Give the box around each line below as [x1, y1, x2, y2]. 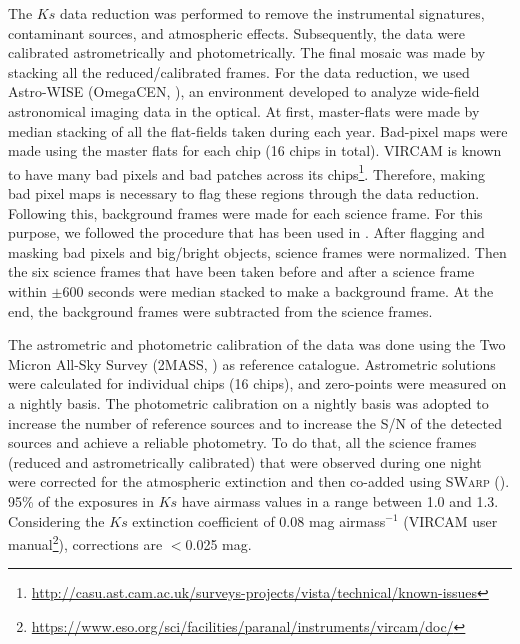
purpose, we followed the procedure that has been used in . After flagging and [8, 222, 485, 243]
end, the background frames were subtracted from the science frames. [8, 300, 433, 321]
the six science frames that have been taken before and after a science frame [8, 261, 475, 282]
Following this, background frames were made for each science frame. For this [8, 202, 483, 223]
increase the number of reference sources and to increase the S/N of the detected [8, 412, 502, 433]
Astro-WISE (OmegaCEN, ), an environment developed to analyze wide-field [8, 81, 480, 102]
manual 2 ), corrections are [8, 531, 163, 554]
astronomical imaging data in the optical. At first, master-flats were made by [8, 100, 480, 121]
